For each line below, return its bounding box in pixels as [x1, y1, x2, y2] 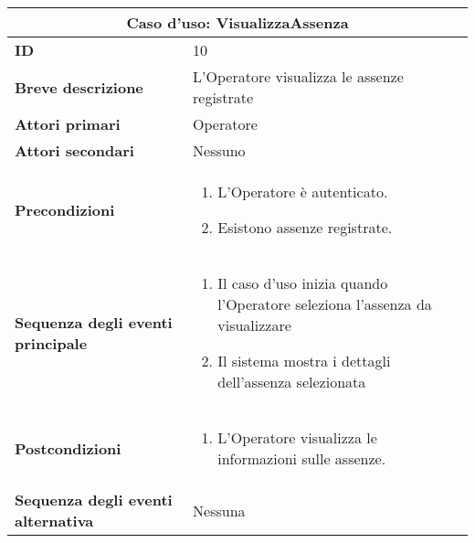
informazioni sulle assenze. [217, 448, 386, 469]
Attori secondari [15, 140, 134, 161]
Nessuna [193, 499, 246, 521]
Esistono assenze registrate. [217, 217, 393, 238]
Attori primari [15, 113, 121, 134]
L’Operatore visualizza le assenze [193, 66, 404, 87]
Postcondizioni [15, 437, 121, 459]
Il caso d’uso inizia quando [217, 272, 388, 293]
